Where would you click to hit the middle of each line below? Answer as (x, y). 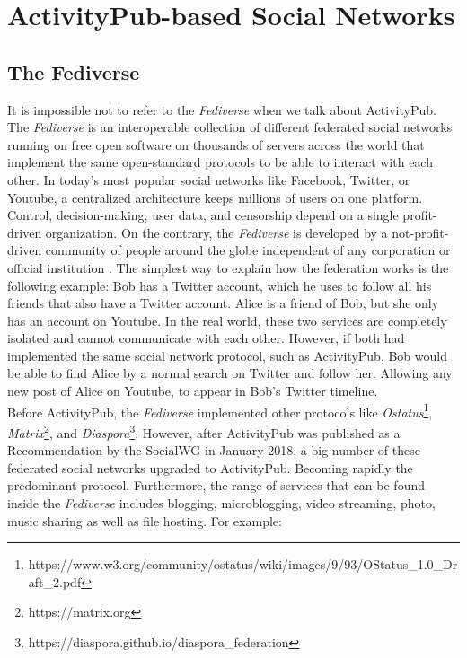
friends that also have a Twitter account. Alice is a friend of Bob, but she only (223, 303)
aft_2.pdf (55, 581)
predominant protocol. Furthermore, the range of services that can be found (216, 485)
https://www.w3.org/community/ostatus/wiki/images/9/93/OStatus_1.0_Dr (243, 564)
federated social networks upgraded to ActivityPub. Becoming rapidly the (210, 467)
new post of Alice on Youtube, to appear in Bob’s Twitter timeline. (193, 391)
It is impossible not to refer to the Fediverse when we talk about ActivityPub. (222, 109)
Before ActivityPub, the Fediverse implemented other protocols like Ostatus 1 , (220, 410)
